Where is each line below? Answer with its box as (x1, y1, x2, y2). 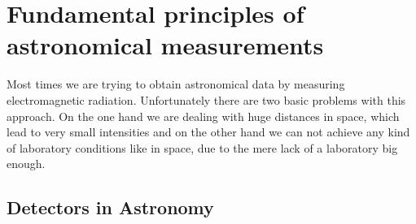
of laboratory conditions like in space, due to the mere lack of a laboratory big (7, 139, 398, 156)
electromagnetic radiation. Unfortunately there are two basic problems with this (7, 91, 406, 108)
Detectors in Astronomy (7, 195, 214, 220)
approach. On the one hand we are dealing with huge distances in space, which (7, 107, 400, 124)
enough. (7, 155, 46, 172)
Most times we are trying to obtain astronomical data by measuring (7, 75, 345, 93)
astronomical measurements (7, 28, 324, 62)
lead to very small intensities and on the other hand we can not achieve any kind (7, 123, 410, 140)
